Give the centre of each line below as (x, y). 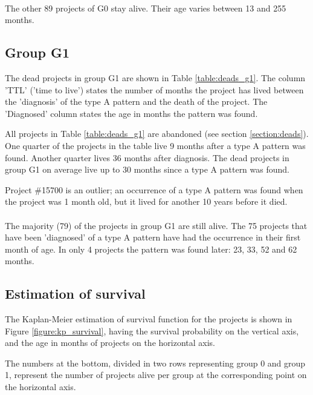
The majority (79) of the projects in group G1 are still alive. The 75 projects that (156, 225)
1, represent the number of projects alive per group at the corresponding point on (156, 375)
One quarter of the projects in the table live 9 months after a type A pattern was (155, 145)
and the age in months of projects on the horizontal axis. (110, 343)
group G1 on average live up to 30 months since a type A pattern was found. (147, 169)
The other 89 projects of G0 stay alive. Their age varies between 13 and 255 (146, 8)
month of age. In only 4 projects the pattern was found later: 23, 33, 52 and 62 (151, 249)
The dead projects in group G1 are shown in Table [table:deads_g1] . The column (155, 77)
